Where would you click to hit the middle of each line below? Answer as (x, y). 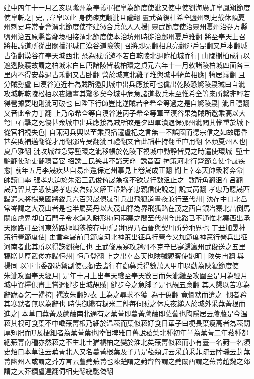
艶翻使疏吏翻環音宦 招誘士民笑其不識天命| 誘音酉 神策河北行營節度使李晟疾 (125, 160)
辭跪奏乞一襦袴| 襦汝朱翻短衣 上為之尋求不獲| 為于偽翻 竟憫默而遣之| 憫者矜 (126, 294)
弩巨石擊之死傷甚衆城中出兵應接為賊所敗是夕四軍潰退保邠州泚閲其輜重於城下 (127, 122)
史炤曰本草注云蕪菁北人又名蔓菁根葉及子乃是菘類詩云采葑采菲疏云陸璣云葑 (124, 351)
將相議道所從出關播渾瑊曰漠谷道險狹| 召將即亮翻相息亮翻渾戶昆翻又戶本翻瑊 (126, 46)
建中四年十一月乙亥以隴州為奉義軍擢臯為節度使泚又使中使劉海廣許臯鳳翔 (120, 7)
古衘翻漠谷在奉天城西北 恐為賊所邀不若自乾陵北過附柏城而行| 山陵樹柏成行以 (127, 55)
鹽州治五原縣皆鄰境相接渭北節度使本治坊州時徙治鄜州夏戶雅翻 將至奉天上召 (125, 36)
